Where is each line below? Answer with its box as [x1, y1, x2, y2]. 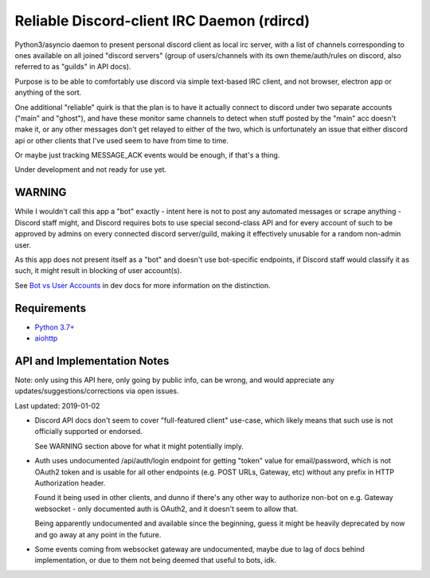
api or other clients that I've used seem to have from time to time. [14, 135, 229, 145]
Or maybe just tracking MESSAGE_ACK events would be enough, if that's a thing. [14, 150, 280, 160]
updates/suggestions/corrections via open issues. [14, 386, 179, 396]
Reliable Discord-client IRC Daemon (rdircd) [14, 12, 311, 29]
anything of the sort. [14, 88, 82, 97]
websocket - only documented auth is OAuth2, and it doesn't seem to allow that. [34, 504, 299, 514]
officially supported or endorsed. [34, 427, 143, 436]
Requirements [14, 301, 87, 314]
